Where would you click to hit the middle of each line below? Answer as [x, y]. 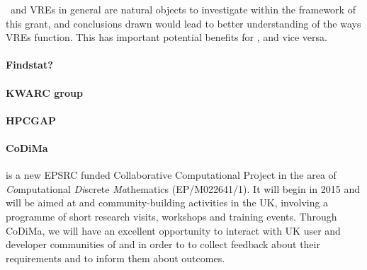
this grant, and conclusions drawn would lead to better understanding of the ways [183, 23]
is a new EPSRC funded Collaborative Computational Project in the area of [171, 175]
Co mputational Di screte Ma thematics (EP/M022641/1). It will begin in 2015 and [183, 188]
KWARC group [44, 92]
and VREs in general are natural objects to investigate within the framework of [183, 9]
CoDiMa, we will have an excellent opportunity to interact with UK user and [173, 230]
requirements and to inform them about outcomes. [115, 258]
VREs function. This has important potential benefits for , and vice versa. [166, 37]
